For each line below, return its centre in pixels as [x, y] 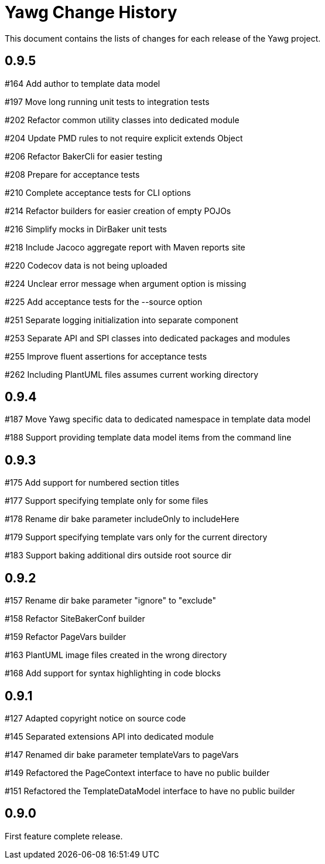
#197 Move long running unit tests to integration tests [107, 101]
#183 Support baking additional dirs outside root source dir [118, 555]
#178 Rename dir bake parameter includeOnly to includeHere [122, 519]
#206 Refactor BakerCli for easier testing [83, 156]
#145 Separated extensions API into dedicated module [109, 736]
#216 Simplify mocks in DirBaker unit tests [86, 229]
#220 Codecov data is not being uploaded [86, 265]
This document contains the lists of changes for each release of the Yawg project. [163, 38]
